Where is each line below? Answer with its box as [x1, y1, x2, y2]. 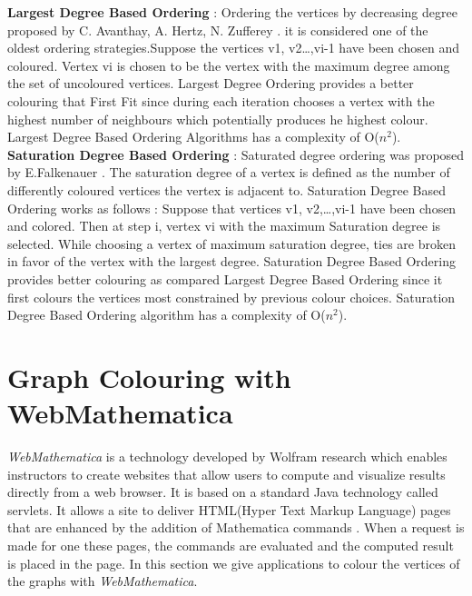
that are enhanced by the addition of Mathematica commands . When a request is [7, 518, 465, 537]
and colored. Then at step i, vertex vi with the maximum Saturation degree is [7, 216, 441, 235]
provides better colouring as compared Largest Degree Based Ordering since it [7, 269, 443, 288]
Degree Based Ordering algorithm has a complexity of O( [7, 305, 326, 324]
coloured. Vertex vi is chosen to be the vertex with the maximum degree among [7, 55, 450, 74]
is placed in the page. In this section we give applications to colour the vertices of [7, 553, 460, 572]
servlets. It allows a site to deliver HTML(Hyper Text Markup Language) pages [7, 500, 451, 519]
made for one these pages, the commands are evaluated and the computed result [7, 535, 454, 554]
